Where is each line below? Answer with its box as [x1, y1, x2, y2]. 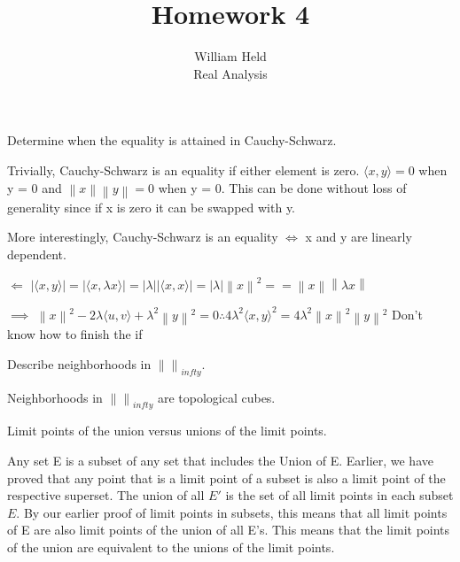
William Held [194, 47, 267, 65]
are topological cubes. [157, 388, 276, 406]
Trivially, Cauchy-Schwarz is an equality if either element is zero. [7, 160, 360, 179]
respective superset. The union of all [7, 486, 205, 504]
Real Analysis [193, 64, 268, 82]
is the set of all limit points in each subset [225, 486, 454, 504]
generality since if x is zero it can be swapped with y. [7, 197, 296, 216]
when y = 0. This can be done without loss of [158, 178, 407, 196]
